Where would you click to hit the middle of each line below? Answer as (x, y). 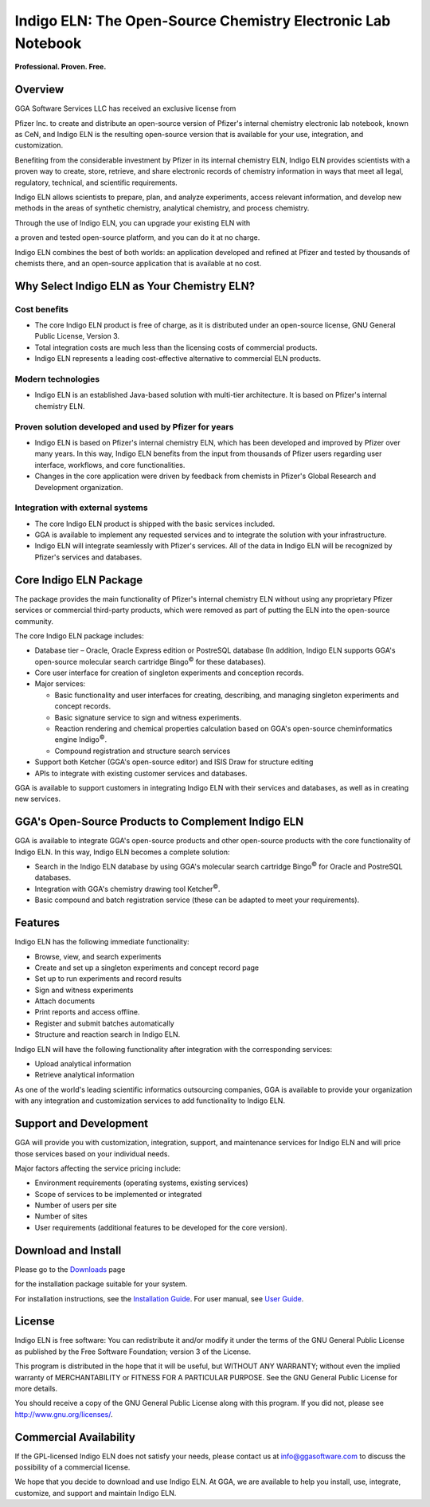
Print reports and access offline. (87, 1012)
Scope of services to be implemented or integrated (118, 1194)
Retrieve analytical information (84, 1075)
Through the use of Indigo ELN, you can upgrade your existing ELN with (133, 222)
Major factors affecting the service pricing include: (98, 1168)
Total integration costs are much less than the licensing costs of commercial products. (176, 347)
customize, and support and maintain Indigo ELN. (96, 1493)
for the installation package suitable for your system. (101, 1284)
